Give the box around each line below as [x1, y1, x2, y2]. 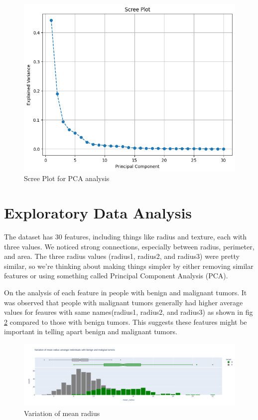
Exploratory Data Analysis [4, 203, 192, 223]
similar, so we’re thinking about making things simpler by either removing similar [4, 260, 254, 271]
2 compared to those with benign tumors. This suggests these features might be [4, 316, 247, 327]
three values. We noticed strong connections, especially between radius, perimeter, [4, 241, 255, 251]
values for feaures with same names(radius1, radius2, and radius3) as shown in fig [4, 307, 253, 317]
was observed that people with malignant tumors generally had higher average [4, 297, 243, 307]
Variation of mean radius [24, 408, 100, 418]
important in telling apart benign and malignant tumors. [4, 326, 177, 337]
